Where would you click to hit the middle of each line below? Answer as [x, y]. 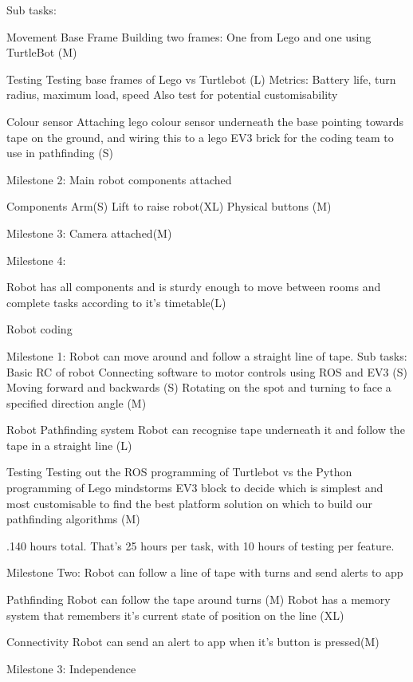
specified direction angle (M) [77, 402]
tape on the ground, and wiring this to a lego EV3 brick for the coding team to [200, 137]
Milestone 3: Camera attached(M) [89, 233]
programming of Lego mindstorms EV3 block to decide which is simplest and [195, 488]
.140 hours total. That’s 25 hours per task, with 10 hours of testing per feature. [201, 545]
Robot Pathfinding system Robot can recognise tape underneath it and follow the [206, 430]
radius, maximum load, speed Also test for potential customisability [172, 95]
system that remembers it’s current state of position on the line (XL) [175, 615]
